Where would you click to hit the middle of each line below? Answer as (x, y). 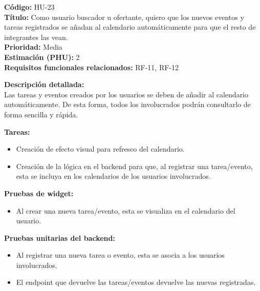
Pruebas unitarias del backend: (60, 237)
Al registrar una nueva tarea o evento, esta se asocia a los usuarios (120, 255)
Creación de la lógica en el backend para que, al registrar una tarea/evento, (134, 166)
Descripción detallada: (44, 84)
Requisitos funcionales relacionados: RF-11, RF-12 (92, 67)
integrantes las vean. (36, 37)
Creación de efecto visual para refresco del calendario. (100, 149)
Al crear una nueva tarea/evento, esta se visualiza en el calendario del (126, 210)
